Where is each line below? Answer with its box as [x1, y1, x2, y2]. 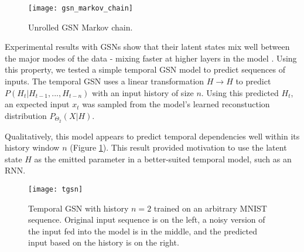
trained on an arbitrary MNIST [153, 202, 267, 214]
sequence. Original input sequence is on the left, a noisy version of [28, 213, 265, 226]
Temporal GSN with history [28, 202, 129, 214]
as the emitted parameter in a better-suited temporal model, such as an [34, 152, 292, 165]
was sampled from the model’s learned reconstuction [82, 98, 270, 110]
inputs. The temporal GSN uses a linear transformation [5, 75, 204, 87]
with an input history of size [92, 86, 194, 98]
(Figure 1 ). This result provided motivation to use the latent [70, 141, 287, 154]
